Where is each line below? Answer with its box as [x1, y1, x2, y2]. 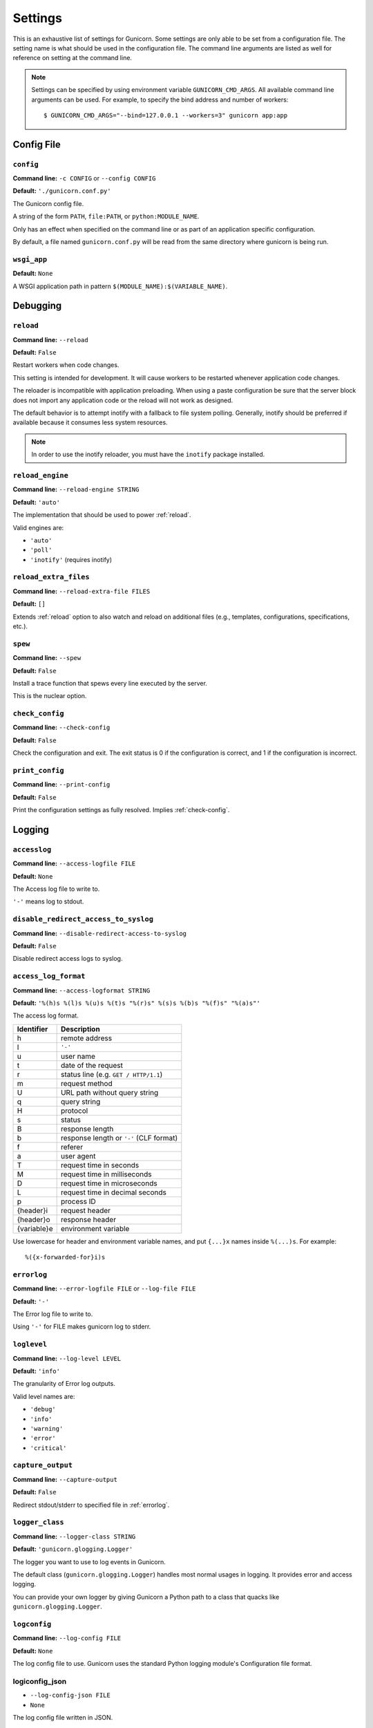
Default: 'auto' [12, 498, 60, 506]
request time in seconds [60, 1160, 140, 1170]
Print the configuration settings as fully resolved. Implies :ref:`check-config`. [12, 806, 230, 814]
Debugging [12, 300, 62, 312]
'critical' [30, 1444, 67, 1452]
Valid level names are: [12, 1392, 75, 1400]
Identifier [17, 1024, 48, 1033]
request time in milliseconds [60, 1169, 152, 1178]
